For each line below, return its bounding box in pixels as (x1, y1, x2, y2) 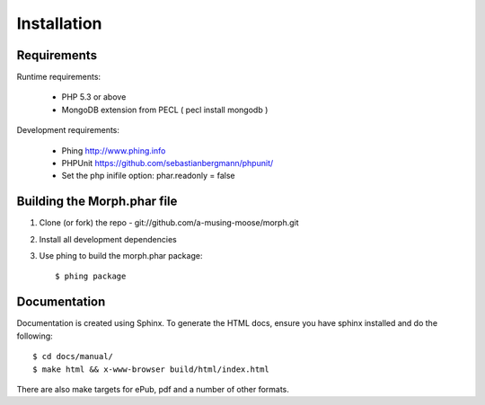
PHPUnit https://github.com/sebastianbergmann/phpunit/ (61, 158, 274, 169)
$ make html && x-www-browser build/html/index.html (32, 364, 269, 374)
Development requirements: (16, 125, 120, 136)
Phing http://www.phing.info (61, 145, 166, 156)
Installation (16, 13, 102, 33)
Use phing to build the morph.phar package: (39, 251, 203, 261)
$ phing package (55, 271, 127, 282)
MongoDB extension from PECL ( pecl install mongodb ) (61, 104, 269, 115)
